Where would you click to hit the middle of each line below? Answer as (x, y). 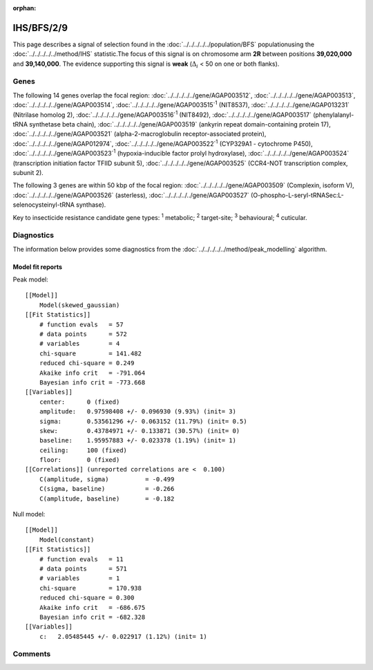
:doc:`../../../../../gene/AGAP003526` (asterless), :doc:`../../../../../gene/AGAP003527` (131, 195)
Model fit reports (37, 267)
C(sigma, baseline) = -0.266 (107, 489)
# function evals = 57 (81, 324)
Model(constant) (67, 540)
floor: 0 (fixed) (79, 460)
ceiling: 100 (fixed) (83, 450)
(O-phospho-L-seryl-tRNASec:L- (298, 195)
